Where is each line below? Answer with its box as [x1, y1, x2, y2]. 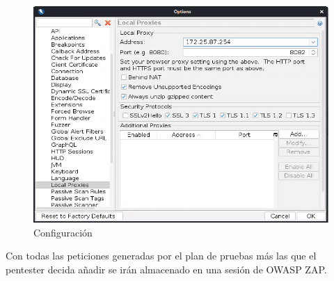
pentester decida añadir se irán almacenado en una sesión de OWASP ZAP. [6, 262, 327, 276]
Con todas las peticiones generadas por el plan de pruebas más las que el [6, 248, 317, 263]
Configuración [33, 225, 93, 239]
